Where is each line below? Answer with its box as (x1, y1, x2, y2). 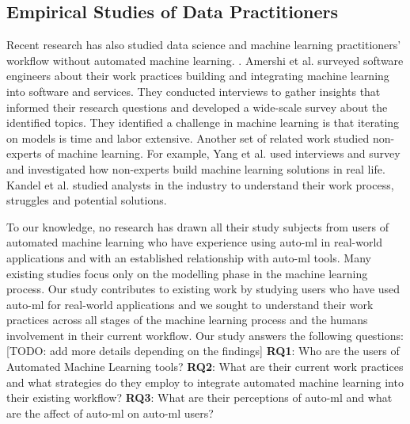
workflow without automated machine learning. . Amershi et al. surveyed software (6, 52, 404, 68)
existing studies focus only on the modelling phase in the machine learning (6, 265, 368, 281)
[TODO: (6, 342, 47, 359)
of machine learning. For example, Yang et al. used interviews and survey (45, 145, 401, 162)
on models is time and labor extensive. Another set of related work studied (6, 129, 370, 146)
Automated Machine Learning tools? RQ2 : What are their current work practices (6, 358, 404, 375)
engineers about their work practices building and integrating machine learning (6, 67, 389, 84)
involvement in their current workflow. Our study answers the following (6, 327, 352, 343)
